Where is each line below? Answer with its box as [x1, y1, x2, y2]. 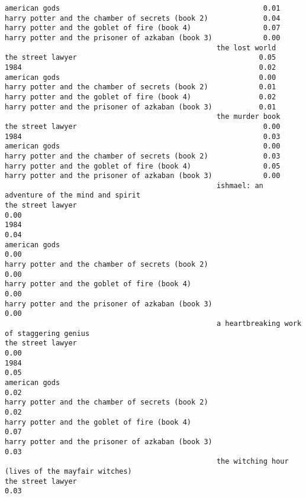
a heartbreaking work [216, 319, 302, 328]
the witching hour [216, 457, 289, 466]
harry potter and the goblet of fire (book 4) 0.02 [5, 92, 276, 101]
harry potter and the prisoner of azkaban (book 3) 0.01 [5, 102, 276, 111]
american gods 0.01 [5, 4, 281, 12]
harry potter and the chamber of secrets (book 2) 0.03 [5, 151, 281, 160]
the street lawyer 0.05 [5, 53, 276, 62]
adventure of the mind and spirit [5, 191, 141, 200]
